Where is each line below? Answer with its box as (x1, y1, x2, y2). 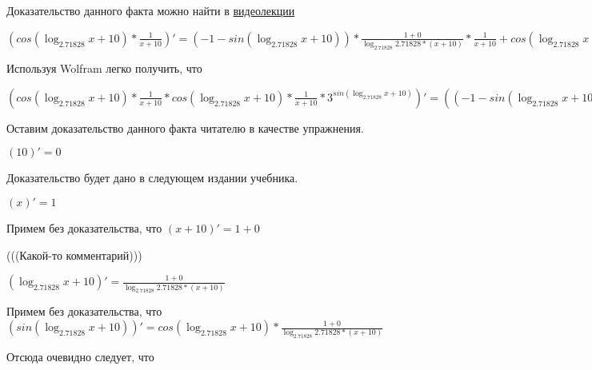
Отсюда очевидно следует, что (6, 348, 154, 365)
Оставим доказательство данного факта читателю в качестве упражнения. (6, 119, 364, 136)
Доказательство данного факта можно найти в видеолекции (6, 2, 295, 18)
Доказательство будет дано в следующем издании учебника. (6, 169, 298, 186)
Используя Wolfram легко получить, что (6, 60, 202, 77)
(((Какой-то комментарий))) (6, 246, 142, 263)
